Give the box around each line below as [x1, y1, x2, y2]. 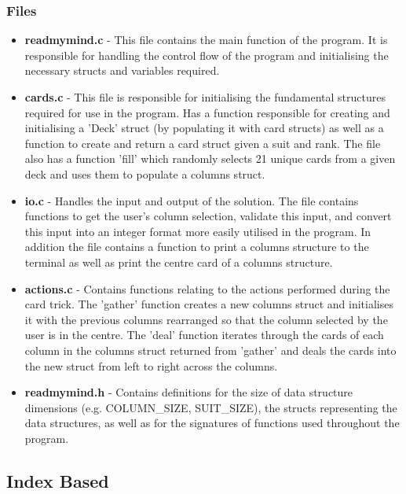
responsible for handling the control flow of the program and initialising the [24, 46, 389, 63]
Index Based [6, 468, 109, 492]
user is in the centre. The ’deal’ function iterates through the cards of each [24, 326, 384, 343]
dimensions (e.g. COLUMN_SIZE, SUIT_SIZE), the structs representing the [24, 399, 397, 415]
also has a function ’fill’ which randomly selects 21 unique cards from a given [24, 150, 396, 167]
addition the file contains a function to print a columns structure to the [24, 238, 369, 255]
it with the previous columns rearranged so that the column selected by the [24, 311, 388, 327]
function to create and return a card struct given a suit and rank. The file [24, 135, 381, 151]
